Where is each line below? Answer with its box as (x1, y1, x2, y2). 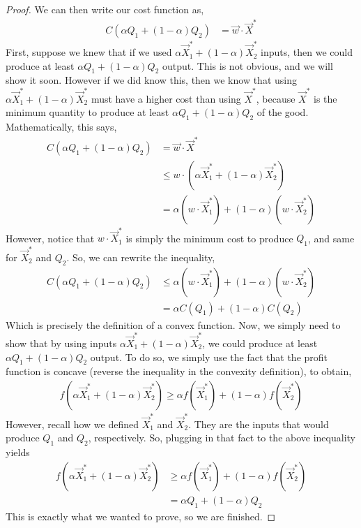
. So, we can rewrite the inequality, (66, 249, 215, 264)
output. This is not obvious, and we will (162, 58, 333, 73)
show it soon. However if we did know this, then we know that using (6, 73, 297, 87)
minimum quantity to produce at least (6, 105, 169, 119)
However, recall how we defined (6, 416, 139, 431)
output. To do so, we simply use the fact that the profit (90, 349, 328, 364)
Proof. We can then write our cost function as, (6, 2, 204, 16)
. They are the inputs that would (188, 416, 329, 431)
